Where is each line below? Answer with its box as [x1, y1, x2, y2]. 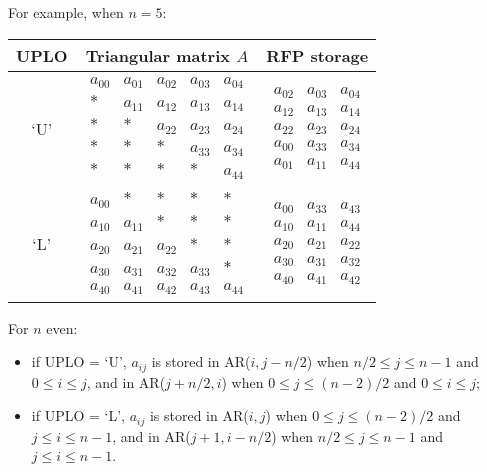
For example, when [8, 2, 124, 22]
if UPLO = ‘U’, [31, 351, 127, 372]
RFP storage [266, 43, 369, 67]
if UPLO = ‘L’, [31, 405, 125, 426]
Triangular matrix [85, 43, 230, 67]
